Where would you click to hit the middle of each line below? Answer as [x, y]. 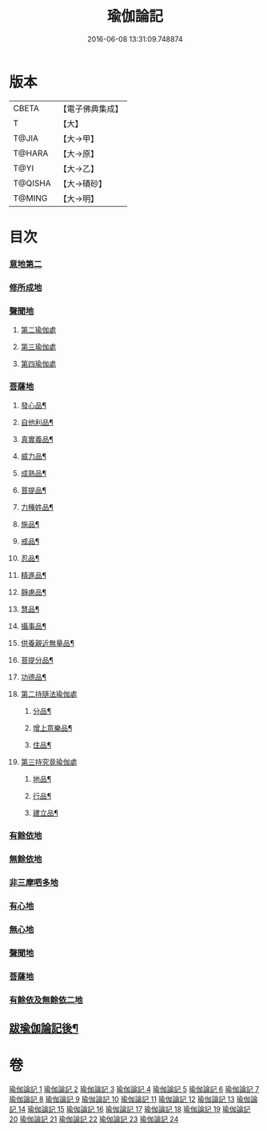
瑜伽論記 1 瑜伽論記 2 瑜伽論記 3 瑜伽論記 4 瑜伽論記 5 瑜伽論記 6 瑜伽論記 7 [134, 1089]
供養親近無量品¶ [48, 643]
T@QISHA [32, 183]
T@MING [30, 198]
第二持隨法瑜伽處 [49, 694]
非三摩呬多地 [34, 882]
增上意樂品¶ [52, 728]
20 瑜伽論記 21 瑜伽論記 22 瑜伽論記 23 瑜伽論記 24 [94, 1119]
